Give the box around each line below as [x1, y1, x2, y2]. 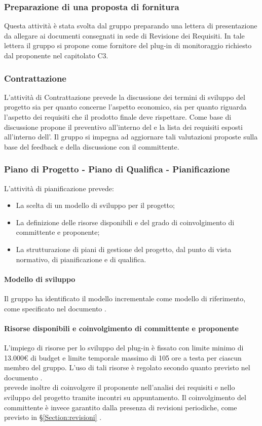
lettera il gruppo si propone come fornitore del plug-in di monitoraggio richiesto [4, 40, 252, 51]
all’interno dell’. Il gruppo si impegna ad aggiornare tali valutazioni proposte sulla [4, 131, 258, 142]
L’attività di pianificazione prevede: [4, 183, 114, 193]
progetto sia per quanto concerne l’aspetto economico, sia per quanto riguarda [4, 101, 247, 112]
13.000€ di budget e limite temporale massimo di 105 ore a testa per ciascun [4, 352, 242, 363]
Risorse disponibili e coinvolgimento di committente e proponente [4, 323, 239, 333]
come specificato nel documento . [4, 303, 106, 313]
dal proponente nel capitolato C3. [4, 50, 108, 60]
